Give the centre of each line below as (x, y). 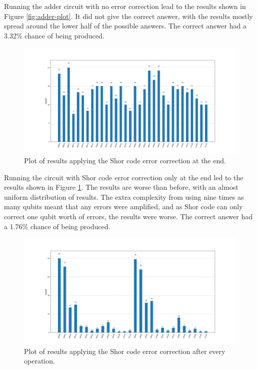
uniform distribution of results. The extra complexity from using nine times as (124, 196)
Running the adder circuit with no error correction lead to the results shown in (125, 6)
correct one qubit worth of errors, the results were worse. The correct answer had (128, 216)
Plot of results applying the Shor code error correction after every (125, 351)
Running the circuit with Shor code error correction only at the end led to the (124, 177)
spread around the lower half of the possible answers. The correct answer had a (125, 26)
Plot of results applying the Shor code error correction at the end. (125, 160)
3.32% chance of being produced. (54, 35)
